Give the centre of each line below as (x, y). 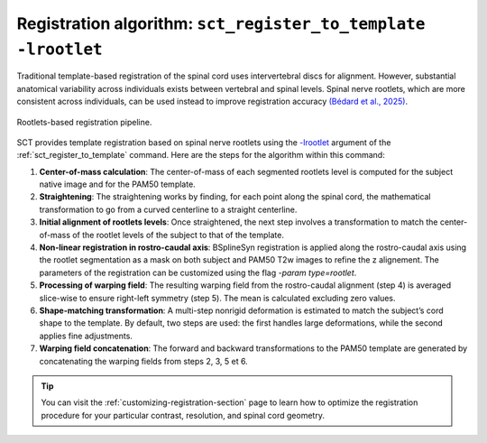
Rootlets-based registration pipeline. (84, 122)
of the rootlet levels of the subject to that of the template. (178, 235)
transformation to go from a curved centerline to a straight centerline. (168, 209)
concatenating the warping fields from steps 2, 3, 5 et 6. (143, 361)
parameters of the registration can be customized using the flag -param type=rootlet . (198, 272)
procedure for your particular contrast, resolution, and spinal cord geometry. (183, 415)
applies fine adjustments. (86, 336)
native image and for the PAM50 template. (117, 184)
